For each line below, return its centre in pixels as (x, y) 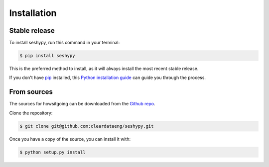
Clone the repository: (31, 113)
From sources (31, 92)
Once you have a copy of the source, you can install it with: (70, 139)
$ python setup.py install (53, 152)
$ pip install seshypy (47, 56)
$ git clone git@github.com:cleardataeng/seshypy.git (87, 126)
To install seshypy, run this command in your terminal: (65, 43)
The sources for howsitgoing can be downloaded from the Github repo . (82, 104)
